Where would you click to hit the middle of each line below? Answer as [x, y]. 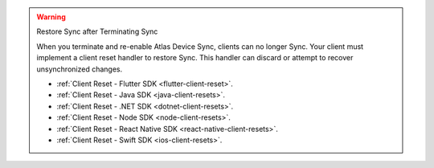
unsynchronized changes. [80, 69]
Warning [51, 17]
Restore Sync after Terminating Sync [97, 31]
